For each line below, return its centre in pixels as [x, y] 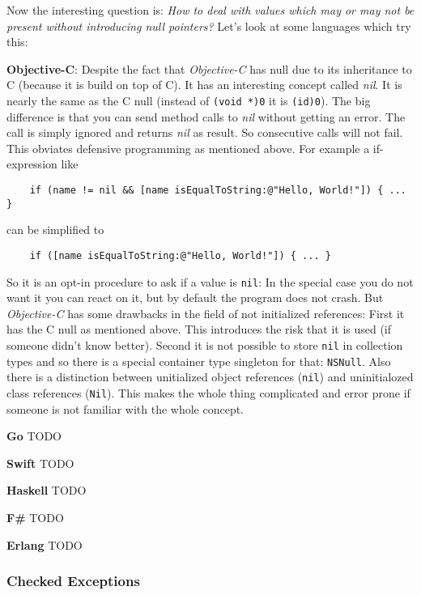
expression [32, 164]
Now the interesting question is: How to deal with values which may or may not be [210, 10]
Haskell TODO [47, 490]
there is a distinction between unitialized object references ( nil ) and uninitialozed [210, 377]
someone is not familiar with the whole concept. [125, 408]
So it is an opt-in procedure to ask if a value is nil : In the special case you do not [210, 281]
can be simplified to [55, 229]
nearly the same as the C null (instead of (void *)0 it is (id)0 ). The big [189, 100]
